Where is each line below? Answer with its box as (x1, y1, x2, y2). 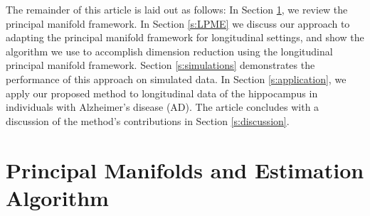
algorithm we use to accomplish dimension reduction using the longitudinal (6, 43, 333, 58)
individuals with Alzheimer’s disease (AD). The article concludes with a (6, 99, 319, 114)
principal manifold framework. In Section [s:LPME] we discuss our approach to (6, 16, 350, 31)
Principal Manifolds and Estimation (6, 155, 364, 184)
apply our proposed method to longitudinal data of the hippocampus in (6, 85, 318, 100)
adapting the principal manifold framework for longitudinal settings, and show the (6, 30, 364, 45)
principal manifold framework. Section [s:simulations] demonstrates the (6, 58, 315, 72)
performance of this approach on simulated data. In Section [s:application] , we (6, 71, 347, 86)
